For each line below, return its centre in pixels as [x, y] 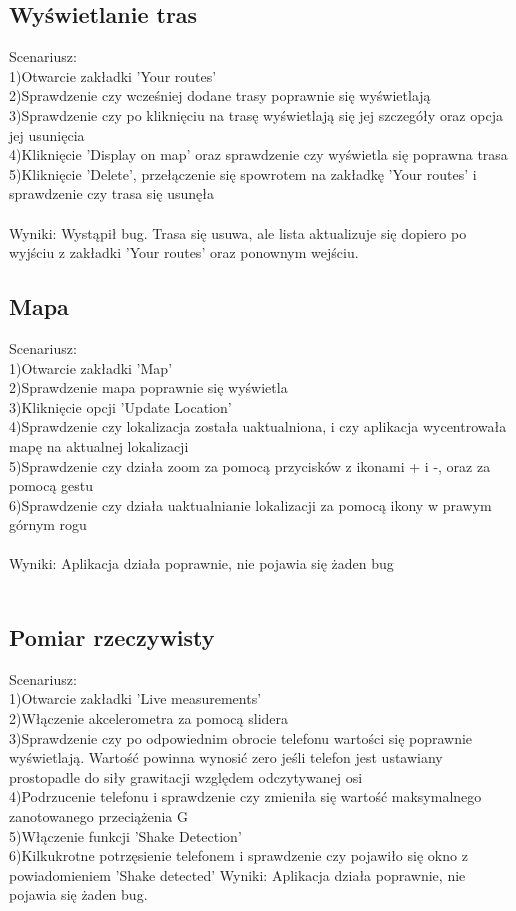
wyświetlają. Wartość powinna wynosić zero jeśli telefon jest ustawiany [226, 757]
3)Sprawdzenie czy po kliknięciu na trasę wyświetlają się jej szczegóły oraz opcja [256, 114]
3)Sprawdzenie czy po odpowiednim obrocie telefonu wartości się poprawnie [241, 737]
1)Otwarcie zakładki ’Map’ [91, 367]
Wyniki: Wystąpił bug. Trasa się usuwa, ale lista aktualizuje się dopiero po [238, 232]
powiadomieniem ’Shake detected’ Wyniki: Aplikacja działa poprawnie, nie [237, 874]
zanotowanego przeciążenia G [99, 816]
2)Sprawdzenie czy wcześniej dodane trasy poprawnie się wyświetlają [220, 95]
